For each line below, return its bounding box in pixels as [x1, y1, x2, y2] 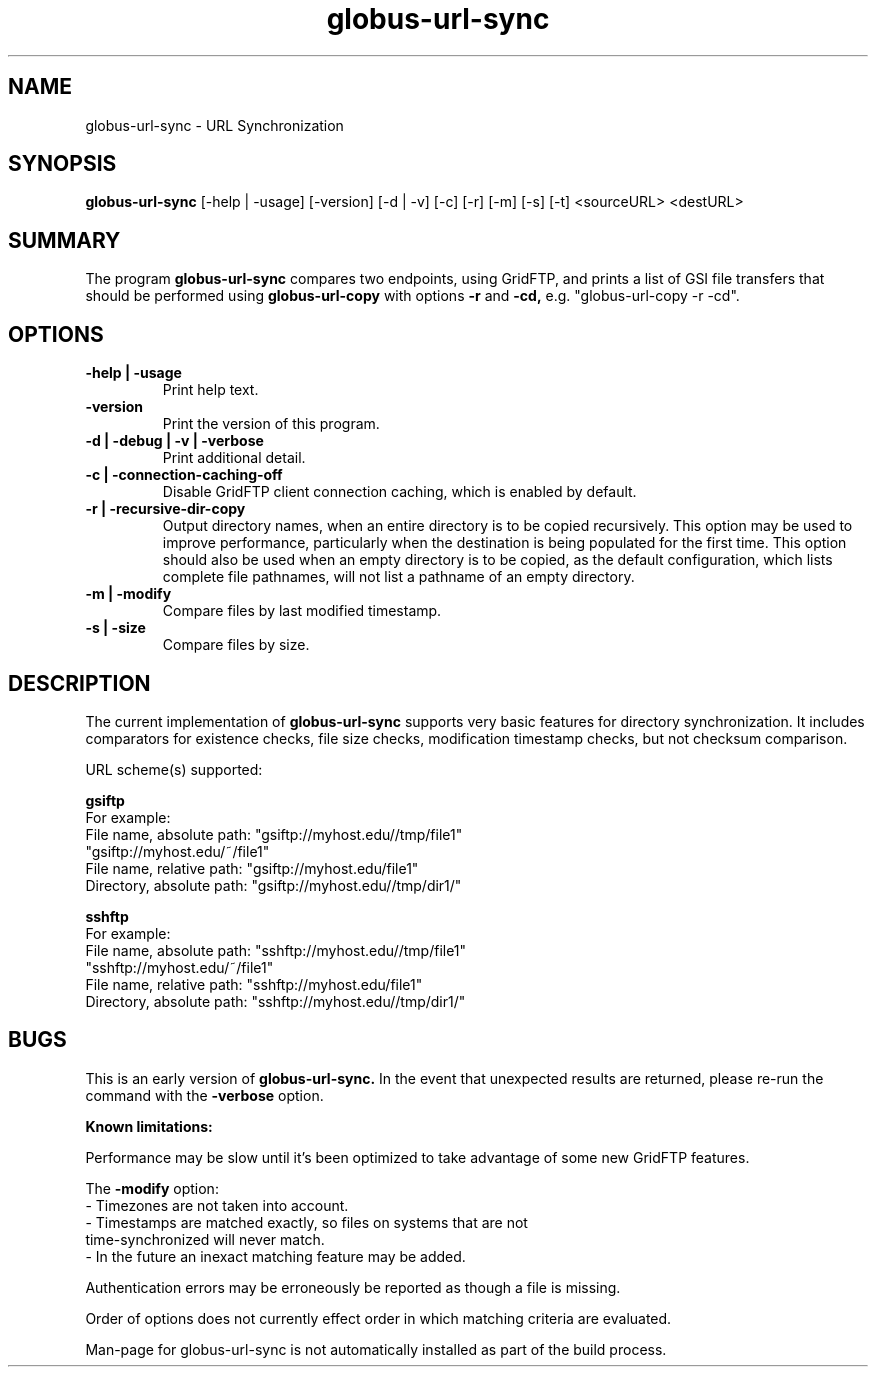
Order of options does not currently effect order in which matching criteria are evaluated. [85, 1309, 672, 1327]
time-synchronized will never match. [85, 1230, 325, 1248]
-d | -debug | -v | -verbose [85, 432, 264, 450]
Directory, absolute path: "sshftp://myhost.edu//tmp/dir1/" [85, 992, 466, 1010]
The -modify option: [85, 1179, 219, 1197]
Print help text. [162, 381, 259, 399]
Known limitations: [85, 1117, 213, 1135]
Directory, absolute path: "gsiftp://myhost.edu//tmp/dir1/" [85, 876, 462, 894]
